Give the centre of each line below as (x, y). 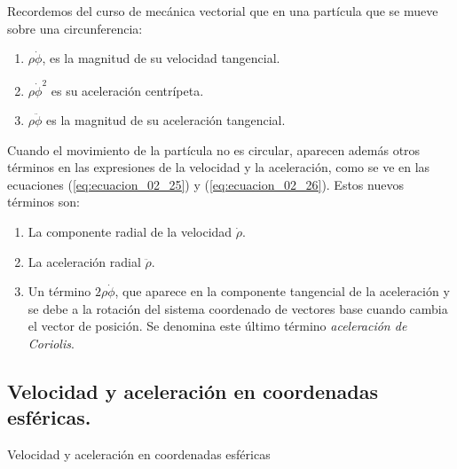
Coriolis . (51, 344)
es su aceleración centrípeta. (127, 90)
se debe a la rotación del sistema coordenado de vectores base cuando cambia (238, 308)
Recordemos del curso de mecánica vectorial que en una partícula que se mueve (223, 11)
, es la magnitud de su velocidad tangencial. (161, 58)
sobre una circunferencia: (75, 28)
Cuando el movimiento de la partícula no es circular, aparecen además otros (214, 149)
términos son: (43, 202)
